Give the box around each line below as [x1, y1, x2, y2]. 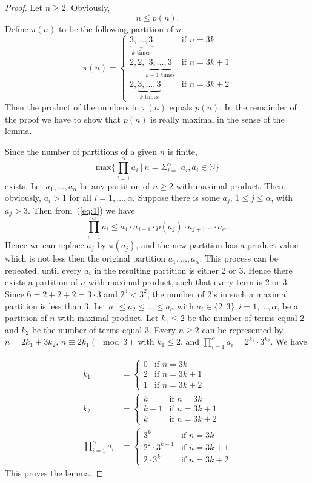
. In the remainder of [219, 101, 297, 113]
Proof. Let [5, 1, 42, 13]
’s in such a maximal [211, 287, 288, 300]
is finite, [167, 144, 197, 157]
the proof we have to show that [5, 112, 121, 125]
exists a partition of [5, 275, 78, 288]
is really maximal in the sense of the [150, 112, 285, 125]
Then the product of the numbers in [5, 101, 139, 113]
